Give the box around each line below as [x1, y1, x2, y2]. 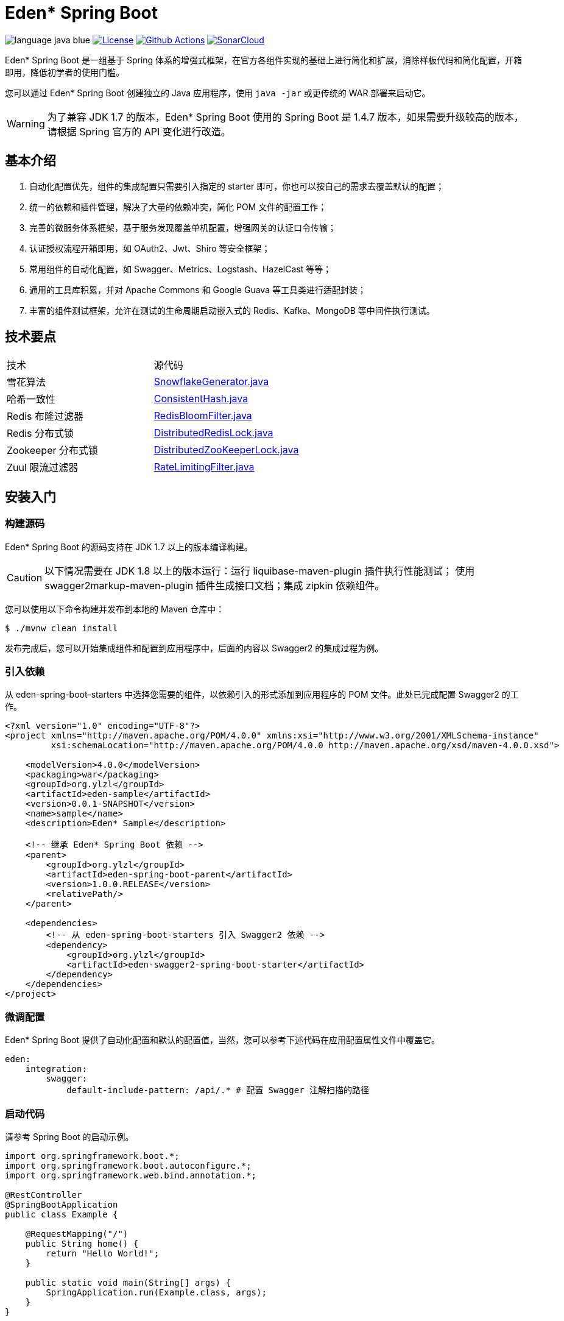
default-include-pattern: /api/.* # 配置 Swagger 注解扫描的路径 [66, 1085, 370, 1096]
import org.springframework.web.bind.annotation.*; [5, 1170, 257, 1180]
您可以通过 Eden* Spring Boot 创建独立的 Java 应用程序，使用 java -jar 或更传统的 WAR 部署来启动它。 [5, 87, 431, 98]
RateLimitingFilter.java [153, 461, 255, 473]
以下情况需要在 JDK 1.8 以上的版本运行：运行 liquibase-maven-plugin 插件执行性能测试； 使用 [44, 564, 475, 577]
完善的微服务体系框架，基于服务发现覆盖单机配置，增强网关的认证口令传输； [29, 222, 336, 233]
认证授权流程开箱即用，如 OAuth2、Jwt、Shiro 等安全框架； [29, 243, 270, 253]
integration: [25, 1064, 87, 1074]
